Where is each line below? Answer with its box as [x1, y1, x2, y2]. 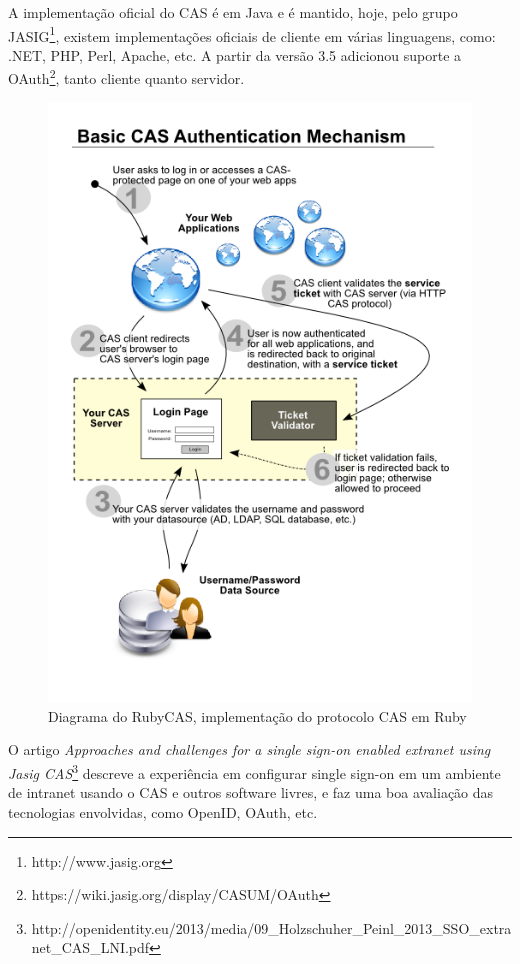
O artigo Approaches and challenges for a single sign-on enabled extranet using [8, 739, 491, 760]
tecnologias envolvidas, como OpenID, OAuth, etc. [8, 801, 318, 822]
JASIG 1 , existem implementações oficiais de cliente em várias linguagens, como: [8, 22, 496, 46]
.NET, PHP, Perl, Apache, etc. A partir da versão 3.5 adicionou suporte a [8, 44, 462, 65]
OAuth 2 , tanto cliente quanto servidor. [8, 65, 245, 89]
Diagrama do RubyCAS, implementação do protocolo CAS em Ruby [48, 705, 467, 726]
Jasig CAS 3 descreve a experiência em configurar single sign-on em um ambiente [8, 760, 501, 783]
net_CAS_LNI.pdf [31, 937, 150, 958]
